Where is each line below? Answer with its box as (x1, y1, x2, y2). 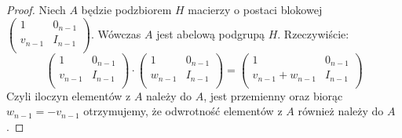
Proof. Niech (6, 2, 66, 17)
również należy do (298, 103, 384, 119)
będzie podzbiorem (81, 2, 172, 17)
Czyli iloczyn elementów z (6, 87, 131, 103)
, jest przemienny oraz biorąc (203, 87, 343, 103)
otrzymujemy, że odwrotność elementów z (83, 103, 283, 119)
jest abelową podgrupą (156, 25, 265, 42)
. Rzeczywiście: (277, 25, 349, 42)
